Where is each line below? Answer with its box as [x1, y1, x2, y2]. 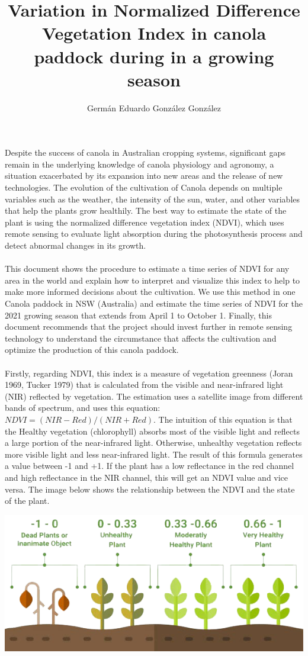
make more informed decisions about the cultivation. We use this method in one [5, 285, 296, 298]
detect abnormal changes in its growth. [5, 239, 146, 252]
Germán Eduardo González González [86, 101, 222, 114]
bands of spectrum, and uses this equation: [5, 401, 161, 414]
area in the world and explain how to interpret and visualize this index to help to [5, 274, 300, 286]
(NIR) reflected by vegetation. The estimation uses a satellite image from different [5, 390, 303, 402]
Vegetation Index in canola [41, 21, 267, 45]
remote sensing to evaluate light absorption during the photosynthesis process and [5, 227, 303, 240]
